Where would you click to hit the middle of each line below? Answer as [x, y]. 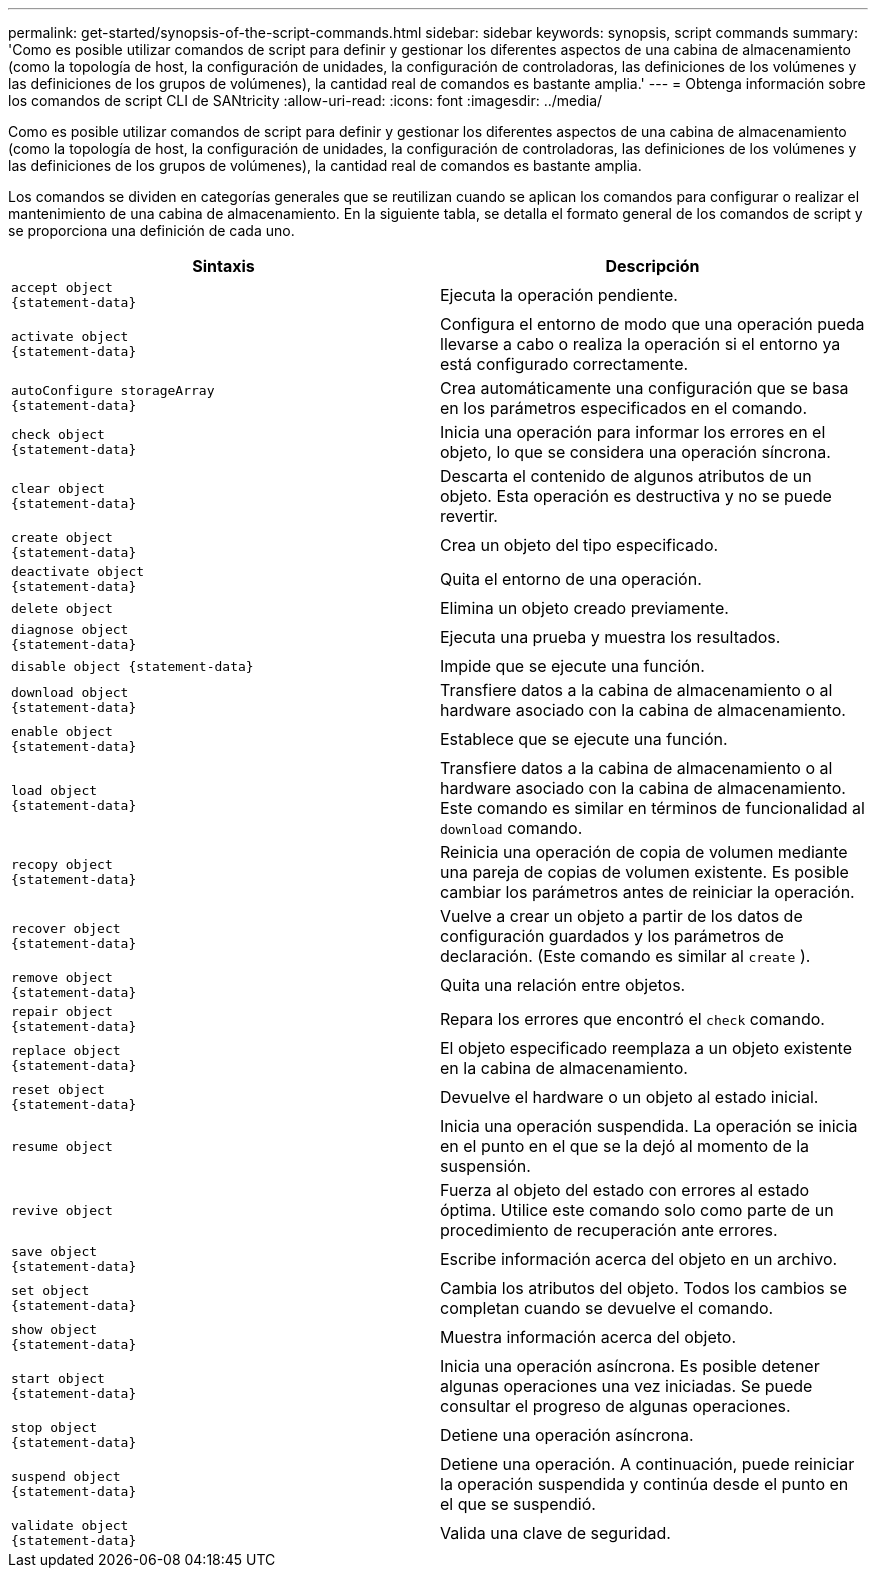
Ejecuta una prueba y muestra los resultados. [610, 637]
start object [58, 1378]
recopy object [62, 864]
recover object [66, 928]
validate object [70, 1525]
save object [54, 1251]
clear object [58, 488]
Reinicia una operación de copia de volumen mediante [644, 852]
